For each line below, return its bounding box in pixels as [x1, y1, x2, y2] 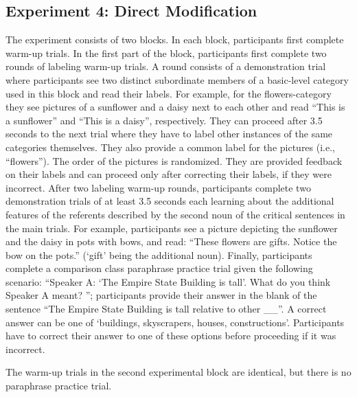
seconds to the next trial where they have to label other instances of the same [5, 126, 333, 141]
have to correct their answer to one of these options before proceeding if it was [5, 328, 336, 343]
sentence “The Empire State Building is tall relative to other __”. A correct [5, 302, 327, 316]
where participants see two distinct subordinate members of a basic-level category [5, 72, 349, 87]
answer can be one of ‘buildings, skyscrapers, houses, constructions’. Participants [5, 315, 345, 329]
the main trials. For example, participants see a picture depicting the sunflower [5, 220, 338, 235]
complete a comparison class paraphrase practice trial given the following [5, 261, 313, 275]
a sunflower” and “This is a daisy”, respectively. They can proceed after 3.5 [5, 113, 323, 127]
